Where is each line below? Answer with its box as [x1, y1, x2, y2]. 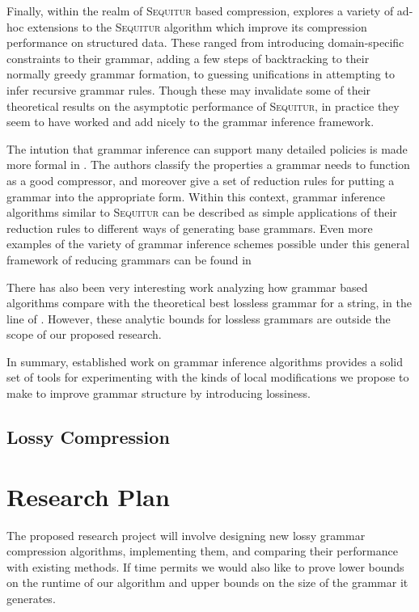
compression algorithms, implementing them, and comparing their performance [6, 542, 398, 559]
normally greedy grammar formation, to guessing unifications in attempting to [6, 65, 395, 82]
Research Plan [6, 479, 170, 513]
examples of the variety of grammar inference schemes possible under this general [6, 235, 410, 252]
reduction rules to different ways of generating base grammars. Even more [6, 219, 373, 236]
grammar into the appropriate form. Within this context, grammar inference [6, 188, 385, 205]
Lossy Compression [6, 424, 170, 450]
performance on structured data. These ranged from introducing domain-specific [6, 34, 404, 51]
